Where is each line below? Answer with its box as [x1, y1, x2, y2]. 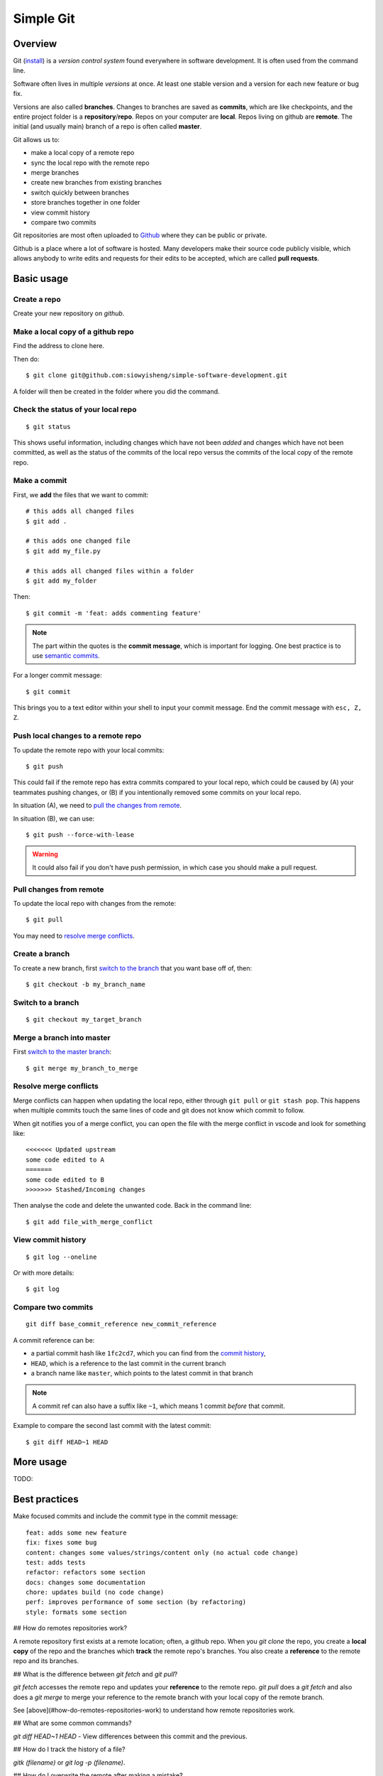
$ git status [26, 423, 71, 431]
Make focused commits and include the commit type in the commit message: [13, 1512, 238, 1520]
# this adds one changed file [26, 537, 131, 545]
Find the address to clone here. [13, 342, 104, 350]
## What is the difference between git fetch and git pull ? [13, 1669, 178, 1678]
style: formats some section [26, 1608, 127, 1616]
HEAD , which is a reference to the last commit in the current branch [30, 1359, 226, 1368]
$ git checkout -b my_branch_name [26, 980, 145, 989]
